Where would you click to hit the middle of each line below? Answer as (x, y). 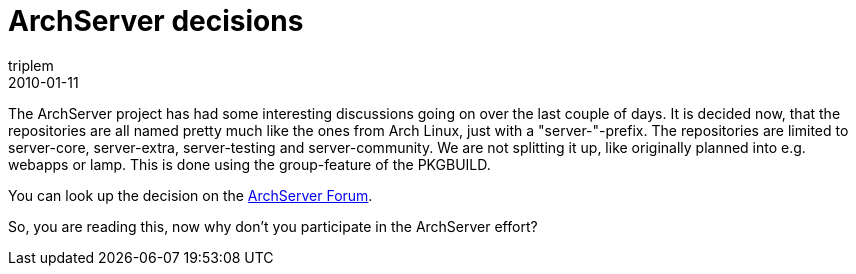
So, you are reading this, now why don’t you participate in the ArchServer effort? (273, 226)
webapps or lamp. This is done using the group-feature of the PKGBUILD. (249, 164)
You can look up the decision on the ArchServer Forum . (190, 195)
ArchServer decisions (156, 21)
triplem (31, 65)
